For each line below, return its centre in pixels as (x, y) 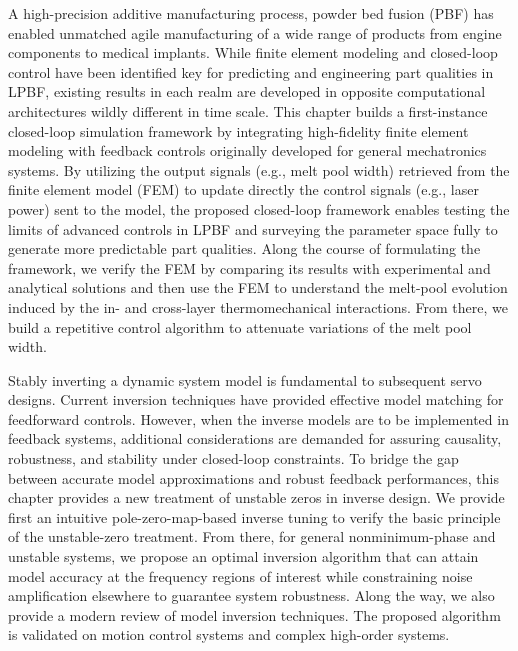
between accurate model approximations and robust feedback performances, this (253, 477)
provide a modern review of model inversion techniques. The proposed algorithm (254, 614)
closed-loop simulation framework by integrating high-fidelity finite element (238, 130)
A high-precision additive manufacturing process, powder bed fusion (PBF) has (251, 13)
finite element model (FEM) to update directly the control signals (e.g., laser (243, 189)
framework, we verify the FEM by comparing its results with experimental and (249, 267)
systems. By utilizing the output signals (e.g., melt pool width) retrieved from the (259, 169)
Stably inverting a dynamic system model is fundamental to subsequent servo (245, 379)
